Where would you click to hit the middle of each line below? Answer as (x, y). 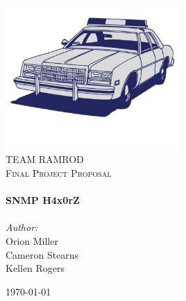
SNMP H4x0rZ (43, 200)
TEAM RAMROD (45, 159)
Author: (22, 227)
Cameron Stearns (42, 254)
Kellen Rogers (35, 268)
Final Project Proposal (59, 173)
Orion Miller (32, 241)
